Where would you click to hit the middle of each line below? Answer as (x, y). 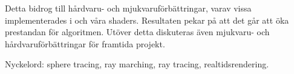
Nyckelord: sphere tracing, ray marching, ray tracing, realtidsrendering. (137, 64)
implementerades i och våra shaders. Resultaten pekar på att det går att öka (147, 20)
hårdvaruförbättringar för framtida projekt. (85, 43)
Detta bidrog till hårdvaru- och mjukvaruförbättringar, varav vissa (128, 8)
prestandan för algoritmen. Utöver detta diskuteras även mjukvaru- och (137, 32)
